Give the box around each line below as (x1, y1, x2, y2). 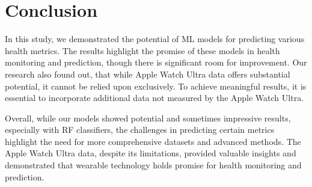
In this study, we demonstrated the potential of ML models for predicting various (5, 32, 305, 45)
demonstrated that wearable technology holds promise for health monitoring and (5, 159, 302, 171)
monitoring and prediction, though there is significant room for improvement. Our (5, 56, 307, 69)
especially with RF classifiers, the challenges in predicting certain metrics (5, 123, 275, 136)
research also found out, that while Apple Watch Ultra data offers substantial (5, 67, 290, 80)
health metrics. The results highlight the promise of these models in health (5, 44, 280, 57)
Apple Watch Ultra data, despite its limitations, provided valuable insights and (5, 147, 296, 159)
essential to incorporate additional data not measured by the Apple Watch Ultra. (5, 91, 304, 104)
